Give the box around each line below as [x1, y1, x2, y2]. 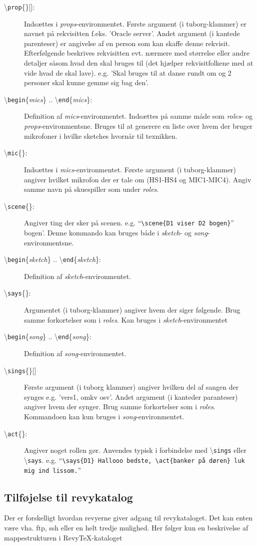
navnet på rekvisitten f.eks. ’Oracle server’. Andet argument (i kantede [24, 28, 240, 39]
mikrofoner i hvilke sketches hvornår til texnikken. [24, 130, 177, 141]
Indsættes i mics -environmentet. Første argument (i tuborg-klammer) [24, 164, 236, 174]
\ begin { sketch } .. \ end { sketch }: [4, 254, 101, 264]
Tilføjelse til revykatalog [4, 489, 133, 504]
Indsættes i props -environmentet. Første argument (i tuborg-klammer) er [24, 18, 246, 29]
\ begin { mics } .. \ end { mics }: [4, 94, 92, 104]
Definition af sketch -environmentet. [24, 270, 131, 281]
